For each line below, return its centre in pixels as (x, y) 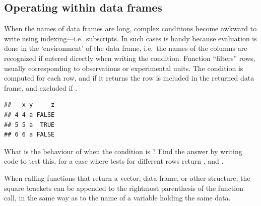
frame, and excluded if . (41, 87)
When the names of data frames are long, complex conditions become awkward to (130, 28)
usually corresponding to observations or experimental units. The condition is (124, 68)
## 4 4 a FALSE (29, 115)
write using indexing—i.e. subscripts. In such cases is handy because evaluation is (130, 38)
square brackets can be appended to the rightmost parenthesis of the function (124, 188)
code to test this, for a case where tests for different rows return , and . (114, 161)
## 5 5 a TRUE (29, 125)
